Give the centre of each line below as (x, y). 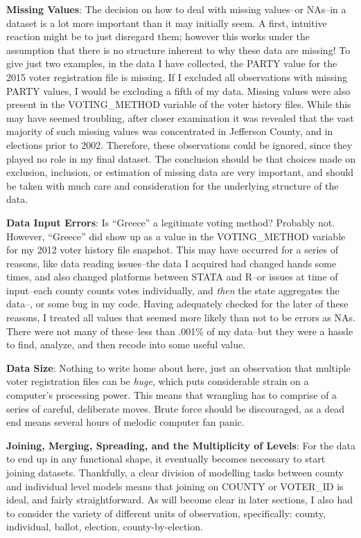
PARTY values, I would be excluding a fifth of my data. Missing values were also (178, 90)
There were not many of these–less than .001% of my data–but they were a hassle (180, 331)
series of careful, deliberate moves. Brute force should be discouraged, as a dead (176, 408)
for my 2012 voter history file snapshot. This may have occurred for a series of (173, 250)
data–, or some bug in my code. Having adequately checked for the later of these (177, 304)
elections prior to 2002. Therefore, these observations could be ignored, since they (179, 144)
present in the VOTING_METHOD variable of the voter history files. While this (179, 104)
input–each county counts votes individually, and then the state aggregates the (173, 290)
